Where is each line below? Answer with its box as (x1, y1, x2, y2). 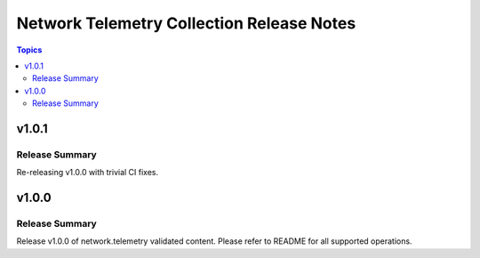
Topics (16, 44, 43, 55)
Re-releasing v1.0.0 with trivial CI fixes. (16, 167, 159, 178)
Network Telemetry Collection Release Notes (16, 13, 356, 33)
